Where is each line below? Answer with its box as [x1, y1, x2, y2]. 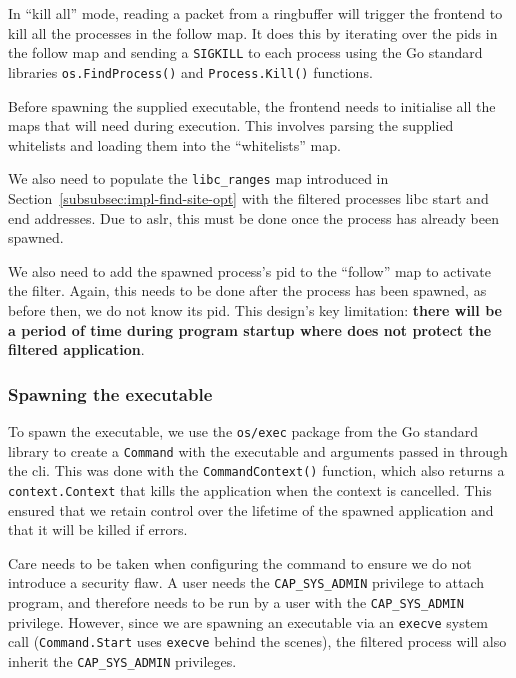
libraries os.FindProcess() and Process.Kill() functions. [8, 61, 373, 82]
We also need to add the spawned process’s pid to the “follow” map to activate [8, 260, 492, 281]
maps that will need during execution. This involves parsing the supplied [8, 115, 454, 136]
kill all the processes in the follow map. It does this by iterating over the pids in [8, 22, 498, 43]
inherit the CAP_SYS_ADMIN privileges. [8, 650, 237, 671]
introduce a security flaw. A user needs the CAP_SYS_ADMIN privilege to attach [8, 572, 485, 593]
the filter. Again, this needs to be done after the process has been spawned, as [8, 280, 487, 301]
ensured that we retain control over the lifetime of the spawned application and [8, 499, 494, 520]
